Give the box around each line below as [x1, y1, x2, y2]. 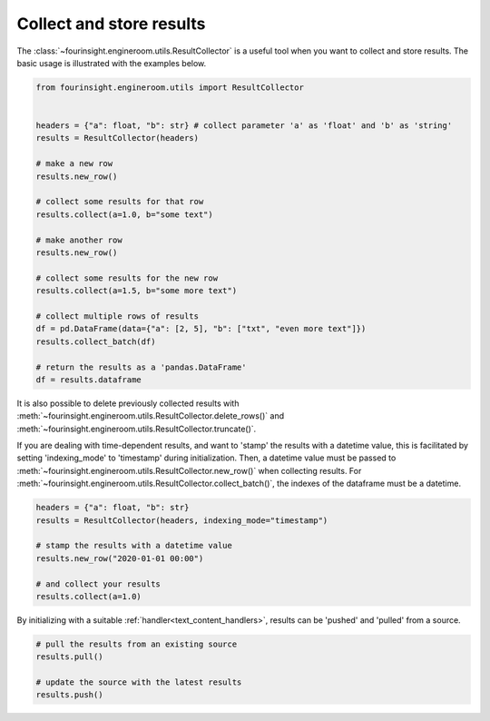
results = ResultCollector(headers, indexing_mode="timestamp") [35, 515, 328, 526]
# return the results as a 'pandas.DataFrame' [35, 361, 247, 372]
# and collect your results [35, 578, 161, 589]
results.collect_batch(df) [35, 336, 156, 347]
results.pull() [35, 652, 103, 662]
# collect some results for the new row [35, 272, 218, 283]
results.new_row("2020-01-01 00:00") [35, 553, 204, 563]
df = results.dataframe [35, 374, 142, 385]
